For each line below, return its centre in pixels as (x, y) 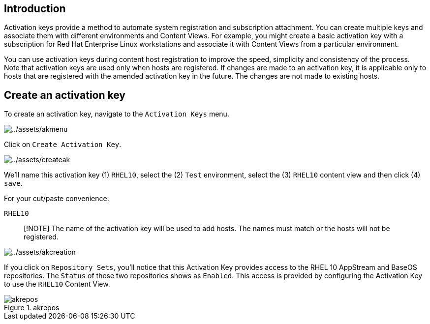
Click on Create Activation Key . (63, 145)
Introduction (35, 9)
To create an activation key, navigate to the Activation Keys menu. (117, 114)
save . (13, 183)
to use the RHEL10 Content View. (57, 284)
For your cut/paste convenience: (57, 199)
